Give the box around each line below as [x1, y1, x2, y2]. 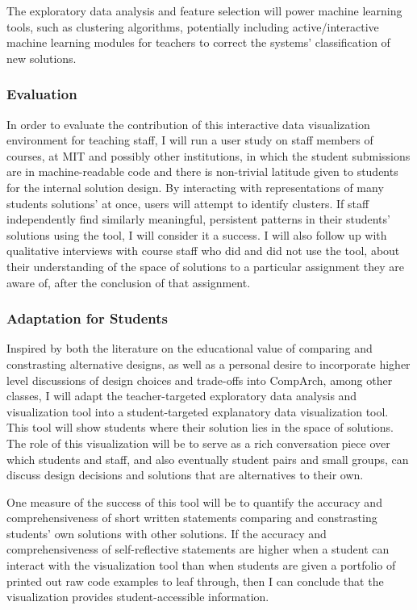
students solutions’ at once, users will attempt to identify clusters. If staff [6, 194, 369, 211]
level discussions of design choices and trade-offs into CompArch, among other [6, 371, 393, 388]
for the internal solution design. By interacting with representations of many [6, 178, 384, 195]
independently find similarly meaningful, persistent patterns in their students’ [6, 211, 390, 228]
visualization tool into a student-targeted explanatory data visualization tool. [6, 403, 389, 420]
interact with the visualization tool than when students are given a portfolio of [6, 557, 396, 574]
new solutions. [6, 49, 77, 66]
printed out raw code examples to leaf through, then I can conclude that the [6, 572, 384, 589]
